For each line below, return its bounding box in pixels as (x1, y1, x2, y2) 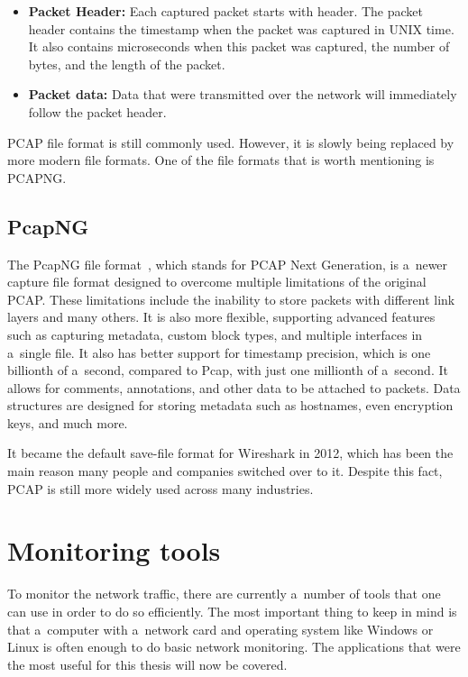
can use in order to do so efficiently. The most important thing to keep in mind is (7, 601, 457, 620)
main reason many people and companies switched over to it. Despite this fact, (7, 462, 443, 480)
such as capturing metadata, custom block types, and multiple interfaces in (7, 325, 423, 343)
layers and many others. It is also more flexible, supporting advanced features (7, 307, 436, 326)
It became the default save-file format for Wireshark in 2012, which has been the (7, 444, 454, 462)
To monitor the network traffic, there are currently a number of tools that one (7, 584, 441, 603)
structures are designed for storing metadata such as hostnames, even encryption (7, 396, 454, 415)
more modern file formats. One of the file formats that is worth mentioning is (7, 151, 435, 169)
